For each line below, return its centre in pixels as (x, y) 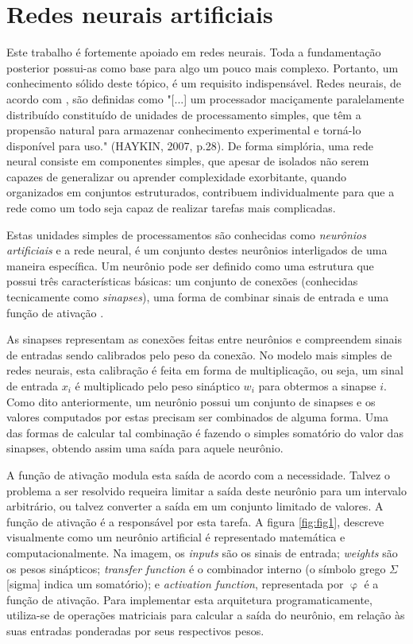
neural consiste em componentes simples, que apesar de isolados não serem (188, 161)
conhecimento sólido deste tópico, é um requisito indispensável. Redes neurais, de (204, 83)
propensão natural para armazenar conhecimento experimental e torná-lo (184, 130)
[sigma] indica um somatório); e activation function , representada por (175, 584)
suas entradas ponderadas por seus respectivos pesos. (135, 630)
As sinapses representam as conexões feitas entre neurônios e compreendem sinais (204, 339)
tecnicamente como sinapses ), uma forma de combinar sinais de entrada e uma (198, 297)
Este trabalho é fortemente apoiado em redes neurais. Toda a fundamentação (194, 52)
